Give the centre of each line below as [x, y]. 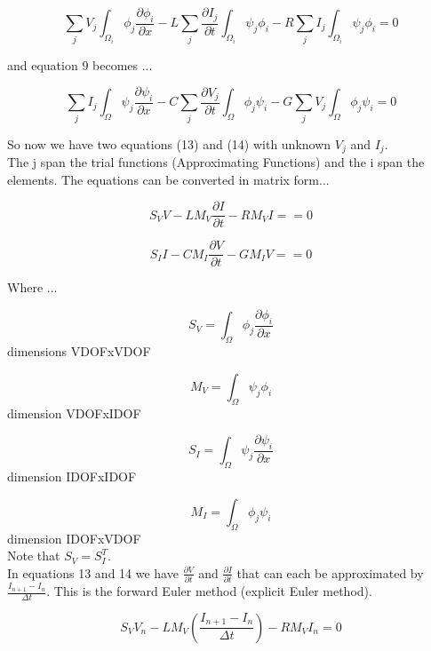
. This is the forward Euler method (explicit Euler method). [209, 591]
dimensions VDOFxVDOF [79, 351]
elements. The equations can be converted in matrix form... [168, 179]
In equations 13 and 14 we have [93, 572]
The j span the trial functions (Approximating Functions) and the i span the [216, 162]
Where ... [32, 287]
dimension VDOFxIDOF [74, 413]
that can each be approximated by [330, 572]
